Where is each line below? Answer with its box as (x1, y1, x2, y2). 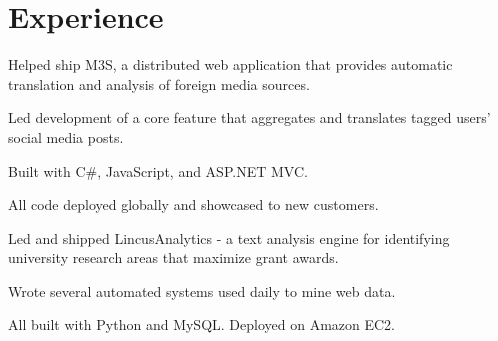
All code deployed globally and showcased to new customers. (8, 194, 379, 215)
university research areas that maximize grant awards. (8, 247, 339, 268)
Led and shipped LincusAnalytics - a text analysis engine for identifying (8, 227, 450, 248)
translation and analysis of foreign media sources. (8, 73, 310, 94)
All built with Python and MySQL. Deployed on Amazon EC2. (8, 314, 396, 335)
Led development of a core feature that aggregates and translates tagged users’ (8, 107, 491, 128)
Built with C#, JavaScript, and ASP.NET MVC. (8, 160, 308, 181)
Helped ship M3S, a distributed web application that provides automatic (8, 54, 453, 75)
